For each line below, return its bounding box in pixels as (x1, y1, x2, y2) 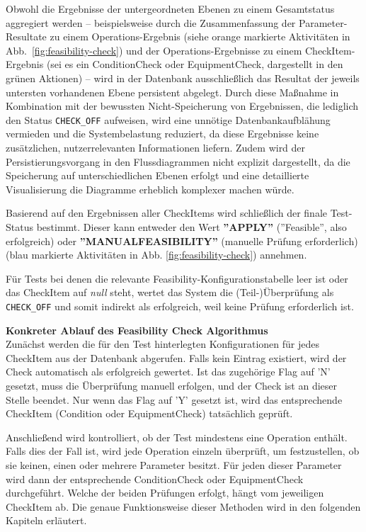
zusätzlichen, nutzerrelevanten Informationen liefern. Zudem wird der (6, 140, 306, 154)
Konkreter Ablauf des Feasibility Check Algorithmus (6, 322, 268, 337)
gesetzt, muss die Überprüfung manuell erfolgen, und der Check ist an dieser (6, 378, 338, 392)
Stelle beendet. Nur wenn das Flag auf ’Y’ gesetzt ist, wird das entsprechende (6, 392, 343, 407)
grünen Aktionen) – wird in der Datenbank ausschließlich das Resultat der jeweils (6, 70, 360, 85)
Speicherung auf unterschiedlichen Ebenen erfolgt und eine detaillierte (6, 168, 309, 183)
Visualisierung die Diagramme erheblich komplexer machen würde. (6, 181, 294, 196)
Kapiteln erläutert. (6, 513, 87, 528)
